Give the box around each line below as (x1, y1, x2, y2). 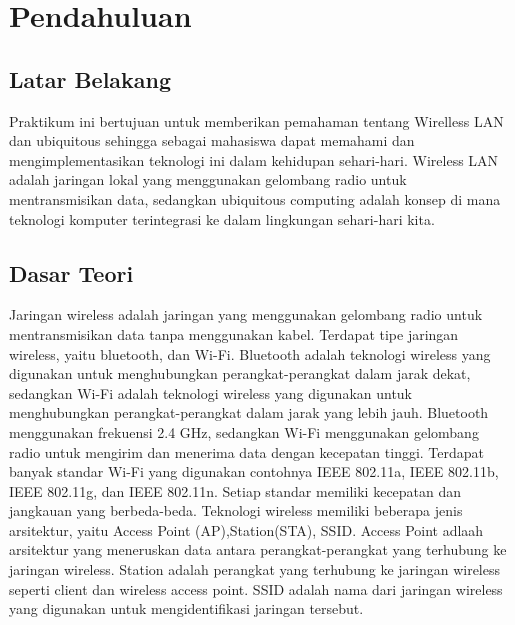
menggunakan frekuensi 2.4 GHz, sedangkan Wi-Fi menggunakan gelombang (9, 421, 479, 442)
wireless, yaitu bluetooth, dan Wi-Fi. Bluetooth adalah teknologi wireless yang (9, 343, 491, 364)
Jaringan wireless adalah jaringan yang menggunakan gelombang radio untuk (9, 304, 483, 325)
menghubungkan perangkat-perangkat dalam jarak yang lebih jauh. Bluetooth (9, 402, 489, 423)
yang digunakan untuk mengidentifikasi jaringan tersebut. (9, 598, 364, 619)
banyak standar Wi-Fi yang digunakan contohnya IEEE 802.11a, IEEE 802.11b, (9, 461, 499, 482)
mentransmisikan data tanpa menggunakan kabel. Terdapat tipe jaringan (9, 323, 459, 344)
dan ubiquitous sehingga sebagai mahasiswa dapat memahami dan (9, 130, 415, 151)
